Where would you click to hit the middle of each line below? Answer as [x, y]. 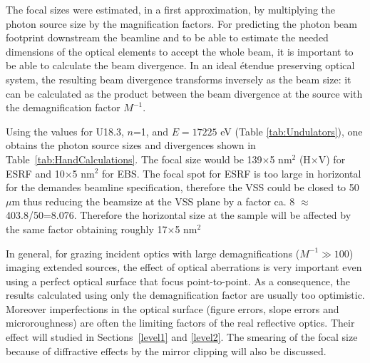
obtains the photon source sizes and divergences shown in [131, 145]
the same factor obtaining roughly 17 [87, 229]
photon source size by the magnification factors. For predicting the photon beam [181, 23]
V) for [332, 159]
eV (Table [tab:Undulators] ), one [292, 131]
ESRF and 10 [35, 173]
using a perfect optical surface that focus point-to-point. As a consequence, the [178, 281]
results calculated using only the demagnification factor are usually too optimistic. [185, 295]
